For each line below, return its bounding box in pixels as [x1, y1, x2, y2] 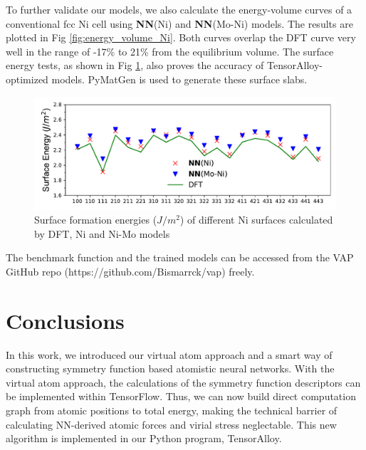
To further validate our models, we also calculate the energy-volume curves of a [6, 2, 352, 16]
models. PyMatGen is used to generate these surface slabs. [51, 71, 308, 86]
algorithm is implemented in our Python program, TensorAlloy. [6, 431, 282, 446]
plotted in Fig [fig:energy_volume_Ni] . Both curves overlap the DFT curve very [6, 30, 356, 45]
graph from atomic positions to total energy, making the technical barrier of [6, 403, 338, 418]
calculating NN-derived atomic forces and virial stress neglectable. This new [6, 417, 337, 431]
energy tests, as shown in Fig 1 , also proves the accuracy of [6, 58, 264, 73]
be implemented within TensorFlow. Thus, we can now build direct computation [6, 389, 356, 404]
